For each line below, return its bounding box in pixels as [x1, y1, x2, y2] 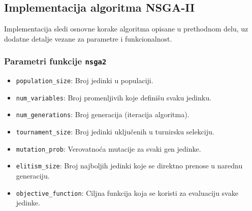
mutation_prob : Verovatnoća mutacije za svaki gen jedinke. [16, 143, 201, 154]
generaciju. [16, 170, 50, 181]
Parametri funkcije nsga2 [4, 55, 107, 67]
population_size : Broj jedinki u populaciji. [16, 75, 153, 86]
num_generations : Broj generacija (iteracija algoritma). [16, 109, 190, 120]
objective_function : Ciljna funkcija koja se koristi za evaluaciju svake [16, 187, 238, 198]
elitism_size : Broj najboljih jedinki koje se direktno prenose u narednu [16, 160, 243, 171]
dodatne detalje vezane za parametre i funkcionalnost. [4, 33, 172, 44]
